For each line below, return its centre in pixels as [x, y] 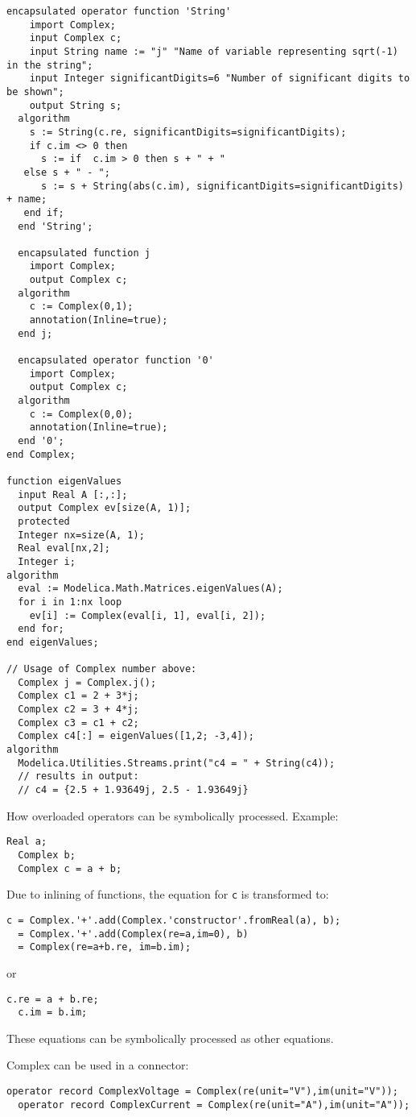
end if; [44, 212]
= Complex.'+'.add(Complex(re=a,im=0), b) [133, 934]
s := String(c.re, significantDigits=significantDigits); [188, 132]
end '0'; [41, 441]
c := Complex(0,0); [81, 414]
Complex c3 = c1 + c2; [78, 723]
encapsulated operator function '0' [116, 361]
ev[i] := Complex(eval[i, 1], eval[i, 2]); [148, 615]
